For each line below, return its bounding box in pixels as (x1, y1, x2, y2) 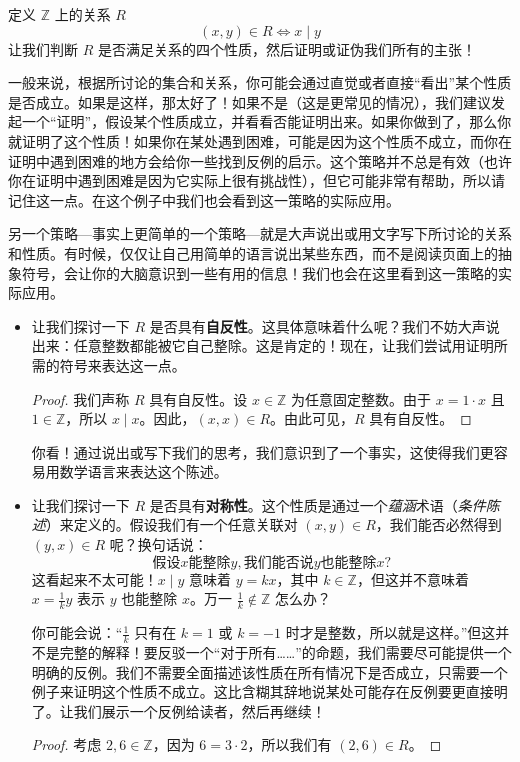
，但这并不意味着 (356, 568, 469, 589)
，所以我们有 (247, 734, 332, 755)
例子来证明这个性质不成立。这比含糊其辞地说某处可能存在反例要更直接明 (31, 681, 508, 702)
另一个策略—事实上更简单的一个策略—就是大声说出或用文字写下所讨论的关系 (8, 223, 512, 244)
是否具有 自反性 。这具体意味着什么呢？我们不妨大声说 (149, 315, 500, 336)
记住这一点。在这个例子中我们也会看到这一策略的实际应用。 (8, 189, 400, 210)
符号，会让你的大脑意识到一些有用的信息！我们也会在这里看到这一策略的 (21, 262, 498, 283)
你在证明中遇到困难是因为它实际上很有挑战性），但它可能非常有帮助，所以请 (8, 170, 505, 191)
